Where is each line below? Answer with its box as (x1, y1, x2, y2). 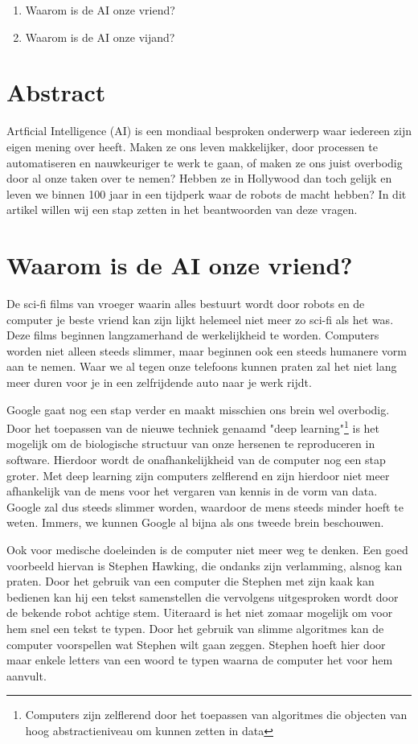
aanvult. (6, 667, 47, 684)
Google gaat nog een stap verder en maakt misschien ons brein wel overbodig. (6, 401, 390, 417)
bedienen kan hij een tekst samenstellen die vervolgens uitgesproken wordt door (6, 588, 399, 605)
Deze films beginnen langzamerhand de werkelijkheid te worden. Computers (6, 327, 379, 343)
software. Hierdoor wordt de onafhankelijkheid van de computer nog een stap (6, 451, 386, 467)
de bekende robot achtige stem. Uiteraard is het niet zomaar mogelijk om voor (6, 604, 393, 621)
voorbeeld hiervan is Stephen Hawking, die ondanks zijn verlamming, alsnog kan (6, 557, 403, 573)
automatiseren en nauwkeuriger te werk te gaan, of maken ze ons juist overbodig (6, 154, 403, 171)
